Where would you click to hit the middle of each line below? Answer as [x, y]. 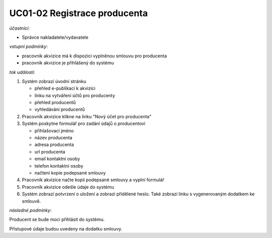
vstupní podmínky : [28, 47]
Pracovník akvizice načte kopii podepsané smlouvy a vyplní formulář [93, 180]
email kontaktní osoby [57, 159]
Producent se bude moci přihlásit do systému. [57, 219]
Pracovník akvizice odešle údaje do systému [68, 187]
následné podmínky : [30, 210]
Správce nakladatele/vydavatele [55, 37]
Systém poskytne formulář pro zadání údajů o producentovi [84, 124]
